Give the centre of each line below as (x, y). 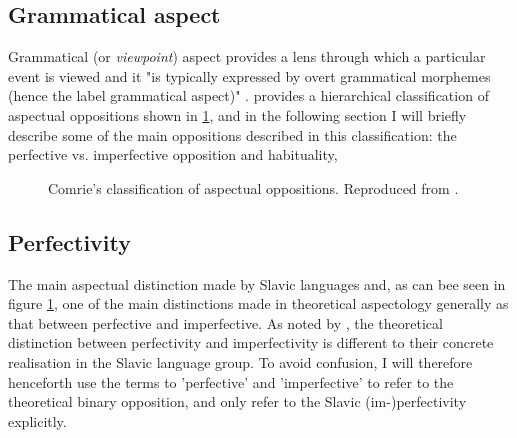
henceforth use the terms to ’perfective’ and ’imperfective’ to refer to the (231, 381)
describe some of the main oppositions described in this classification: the (232, 134)
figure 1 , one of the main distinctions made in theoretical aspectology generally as (258, 303)
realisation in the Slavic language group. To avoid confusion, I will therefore (240, 361)
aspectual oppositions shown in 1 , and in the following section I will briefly (237, 114)
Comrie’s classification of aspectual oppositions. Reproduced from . (253, 187)
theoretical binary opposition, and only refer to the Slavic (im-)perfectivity (237, 401)
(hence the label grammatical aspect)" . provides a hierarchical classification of (248, 95)
